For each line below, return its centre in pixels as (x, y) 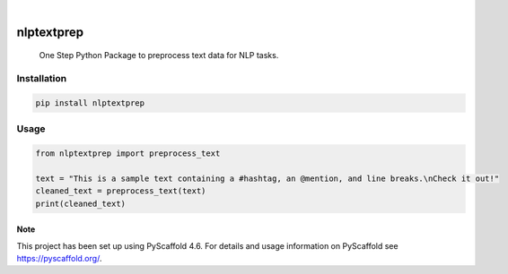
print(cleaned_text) (80, 203)
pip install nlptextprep (90, 103)
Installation (42, 79)
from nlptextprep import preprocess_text (128, 154)
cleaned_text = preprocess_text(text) (121, 191)
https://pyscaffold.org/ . (59, 259)
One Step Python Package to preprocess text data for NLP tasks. (159, 56)
